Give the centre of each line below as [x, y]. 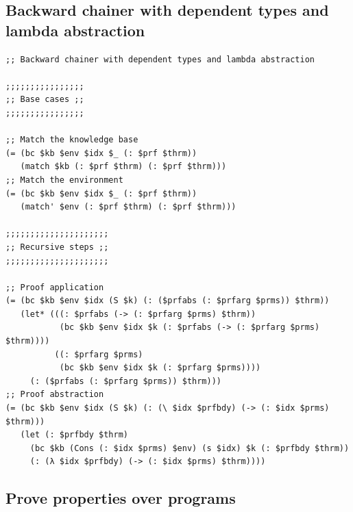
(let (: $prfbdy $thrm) [74, 435]
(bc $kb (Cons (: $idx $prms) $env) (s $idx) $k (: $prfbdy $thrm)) [190, 448]
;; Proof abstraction [55, 395]
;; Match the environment [64, 180]
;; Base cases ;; [45, 100]
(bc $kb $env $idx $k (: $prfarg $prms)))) [160, 368]
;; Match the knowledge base [72, 140]
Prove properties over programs [121, 498]
